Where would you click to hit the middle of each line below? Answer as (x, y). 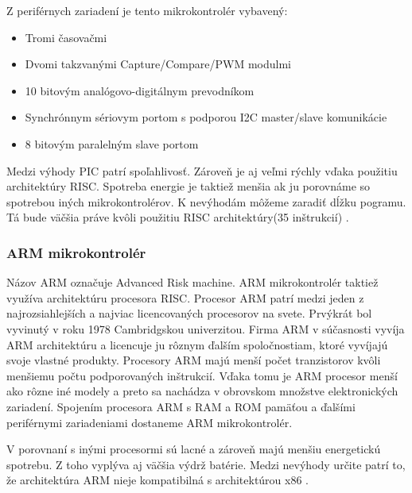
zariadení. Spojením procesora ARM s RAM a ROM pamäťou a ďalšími (181, 406)
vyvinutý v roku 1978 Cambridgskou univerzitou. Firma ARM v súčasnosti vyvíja (206, 328)
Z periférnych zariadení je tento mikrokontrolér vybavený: (147, 10)
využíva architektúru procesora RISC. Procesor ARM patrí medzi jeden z (185, 297)
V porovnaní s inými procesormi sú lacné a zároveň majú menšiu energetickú (194, 449)
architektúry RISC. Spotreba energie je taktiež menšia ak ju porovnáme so (189, 186)
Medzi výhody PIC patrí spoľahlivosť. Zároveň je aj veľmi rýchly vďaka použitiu (202, 170)
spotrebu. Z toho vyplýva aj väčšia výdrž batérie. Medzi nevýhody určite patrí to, (206, 464)
